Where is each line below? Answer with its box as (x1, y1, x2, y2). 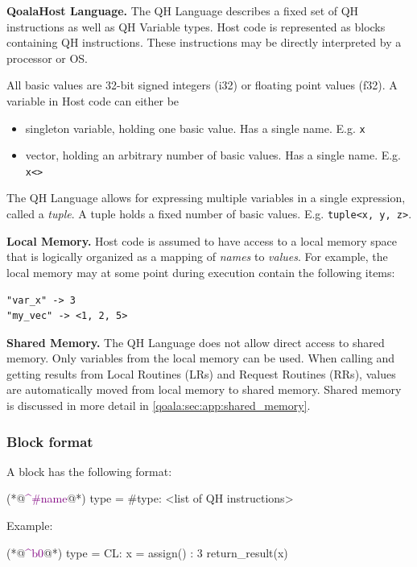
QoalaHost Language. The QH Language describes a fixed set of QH (6, 2, 359, 19)
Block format (6, 431, 93, 451)
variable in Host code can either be (6, 92, 180, 109)
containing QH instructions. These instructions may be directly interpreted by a (6, 34, 402, 51)
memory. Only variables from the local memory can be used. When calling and (6, 350, 395, 366)
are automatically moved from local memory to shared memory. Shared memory (6, 381, 402, 398)
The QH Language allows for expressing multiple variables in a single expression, (6, 189, 406, 206)
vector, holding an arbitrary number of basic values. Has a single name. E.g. (25, 147, 402, 163)
